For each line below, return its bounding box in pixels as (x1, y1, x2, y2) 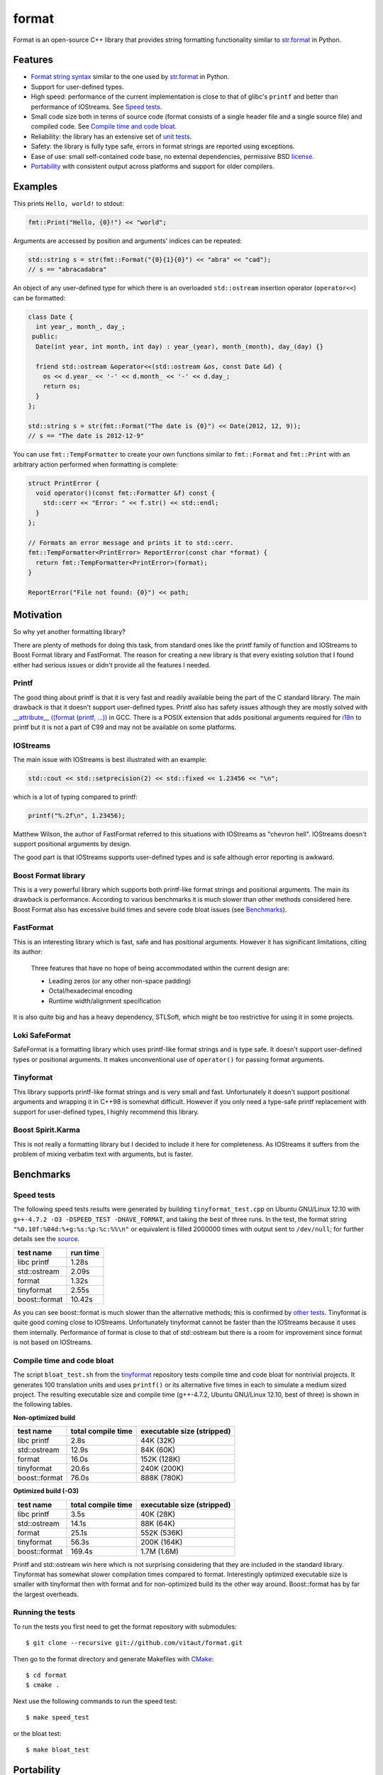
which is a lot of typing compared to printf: (13, 792, 138, 802)
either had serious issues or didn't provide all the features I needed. (13, 660, 211, 669)
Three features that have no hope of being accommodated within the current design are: (30, 963, 290, 972)
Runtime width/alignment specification (48, 996, 161, 1005)
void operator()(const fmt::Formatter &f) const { (35, 489, 216, 497)
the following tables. (13, 1400, 72, 1409)
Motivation (13, 609, 62, 621)
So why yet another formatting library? (13, 628, 126, 636)
